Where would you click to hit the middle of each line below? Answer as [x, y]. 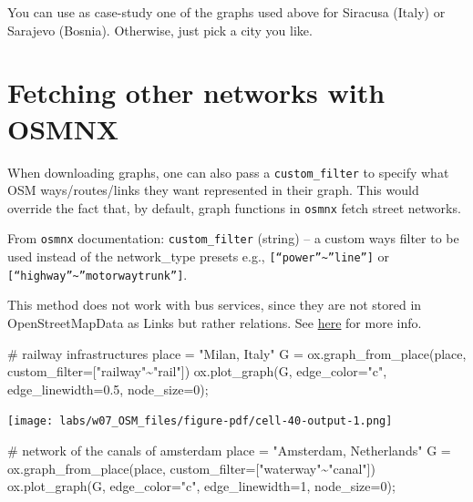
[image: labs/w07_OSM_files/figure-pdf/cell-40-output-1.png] [200, 421]
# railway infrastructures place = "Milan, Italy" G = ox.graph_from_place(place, [237, 353]
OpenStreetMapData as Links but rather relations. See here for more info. [215, 322]
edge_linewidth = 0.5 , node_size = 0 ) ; [108, 389]
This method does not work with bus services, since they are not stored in [215, 305]
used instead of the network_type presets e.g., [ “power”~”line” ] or [199, 256]
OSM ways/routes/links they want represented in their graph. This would [213, 190]
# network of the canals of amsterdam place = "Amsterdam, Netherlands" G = [229, 450]
